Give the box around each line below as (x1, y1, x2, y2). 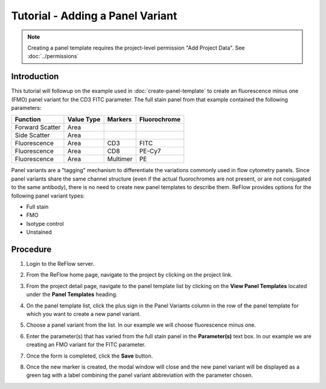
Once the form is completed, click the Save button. (26, 352, 153, 359)
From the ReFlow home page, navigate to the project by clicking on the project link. (26, 271, 233, 278)
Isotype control (26, 220, 65, 227)
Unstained (26, 228, 52, 236)
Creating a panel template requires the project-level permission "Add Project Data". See (27, 44, 245, 51)
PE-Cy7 (139, 147, 161, 155)
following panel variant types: (11, 192, 85, 199)
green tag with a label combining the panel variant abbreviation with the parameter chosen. (26, 371, 254, 379)
